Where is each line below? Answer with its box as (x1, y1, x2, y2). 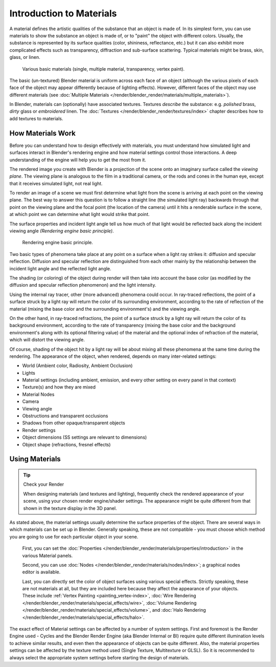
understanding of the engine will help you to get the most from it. (9, 157, 147, 163)
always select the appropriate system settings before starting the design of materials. (9, 654, 190, 660)
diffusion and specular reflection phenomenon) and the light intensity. (9, 282, 156, 288)
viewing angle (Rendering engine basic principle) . (9, 228, 114, 234)
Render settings (22, 427, 56, 433)
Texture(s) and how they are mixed (22, 384, 96, 390)
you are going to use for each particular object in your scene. (9, 533, 139, 540)
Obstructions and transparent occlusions (22, 413, 108, 419)
